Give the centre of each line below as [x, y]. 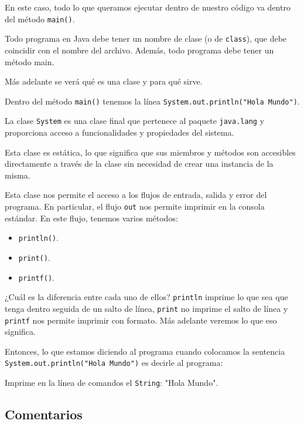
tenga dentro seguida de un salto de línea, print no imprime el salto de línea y [146, 308]
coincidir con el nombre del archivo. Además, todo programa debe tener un [139, 50]
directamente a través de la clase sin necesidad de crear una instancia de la [139, 164]
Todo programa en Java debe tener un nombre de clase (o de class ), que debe [146, 38]
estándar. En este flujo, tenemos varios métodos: [91, 218]
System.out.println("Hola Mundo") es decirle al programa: [114, 363]
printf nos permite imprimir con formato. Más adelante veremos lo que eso [141, 320]
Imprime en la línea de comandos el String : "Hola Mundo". [112, 382]
